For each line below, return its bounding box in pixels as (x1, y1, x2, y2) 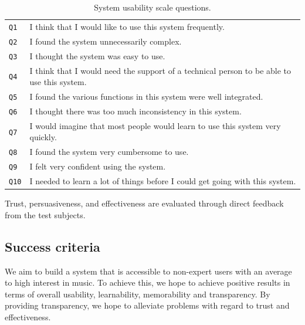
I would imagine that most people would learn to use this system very (29, 119, 281, 131)
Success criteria (5, 237, 100, 255)
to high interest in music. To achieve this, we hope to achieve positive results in (5, 276, 290, 289)
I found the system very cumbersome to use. (29, 145, 189, 158)
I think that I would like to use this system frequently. (29, 20, 225, 32)
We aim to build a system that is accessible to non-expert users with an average (5, 265, 292, 277)
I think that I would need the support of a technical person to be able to (29, 64, 292, 76)
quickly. (29, 131, 57, 143)
